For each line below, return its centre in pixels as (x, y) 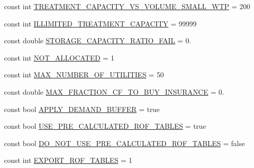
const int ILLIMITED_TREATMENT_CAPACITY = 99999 (100, 23)
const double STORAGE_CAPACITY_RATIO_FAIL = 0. (98, 40)
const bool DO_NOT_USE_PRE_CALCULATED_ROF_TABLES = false (124, 143)
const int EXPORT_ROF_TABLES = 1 (68, 160)
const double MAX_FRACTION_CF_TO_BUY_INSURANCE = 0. (114, 91)
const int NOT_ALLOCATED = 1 (59, 57)
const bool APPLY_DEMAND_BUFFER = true (82, 109)
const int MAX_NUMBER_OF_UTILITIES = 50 (84, 75)
